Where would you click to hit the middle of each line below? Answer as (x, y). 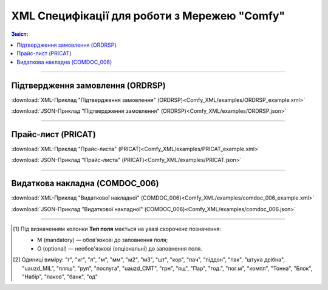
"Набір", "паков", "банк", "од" (60, 277)
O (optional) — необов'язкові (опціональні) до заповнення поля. (120, 248)
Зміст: (20, 34)
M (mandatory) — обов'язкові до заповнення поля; (103, 240)
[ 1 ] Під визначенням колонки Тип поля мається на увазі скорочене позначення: (117, 229)
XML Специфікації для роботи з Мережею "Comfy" (148, 16)
